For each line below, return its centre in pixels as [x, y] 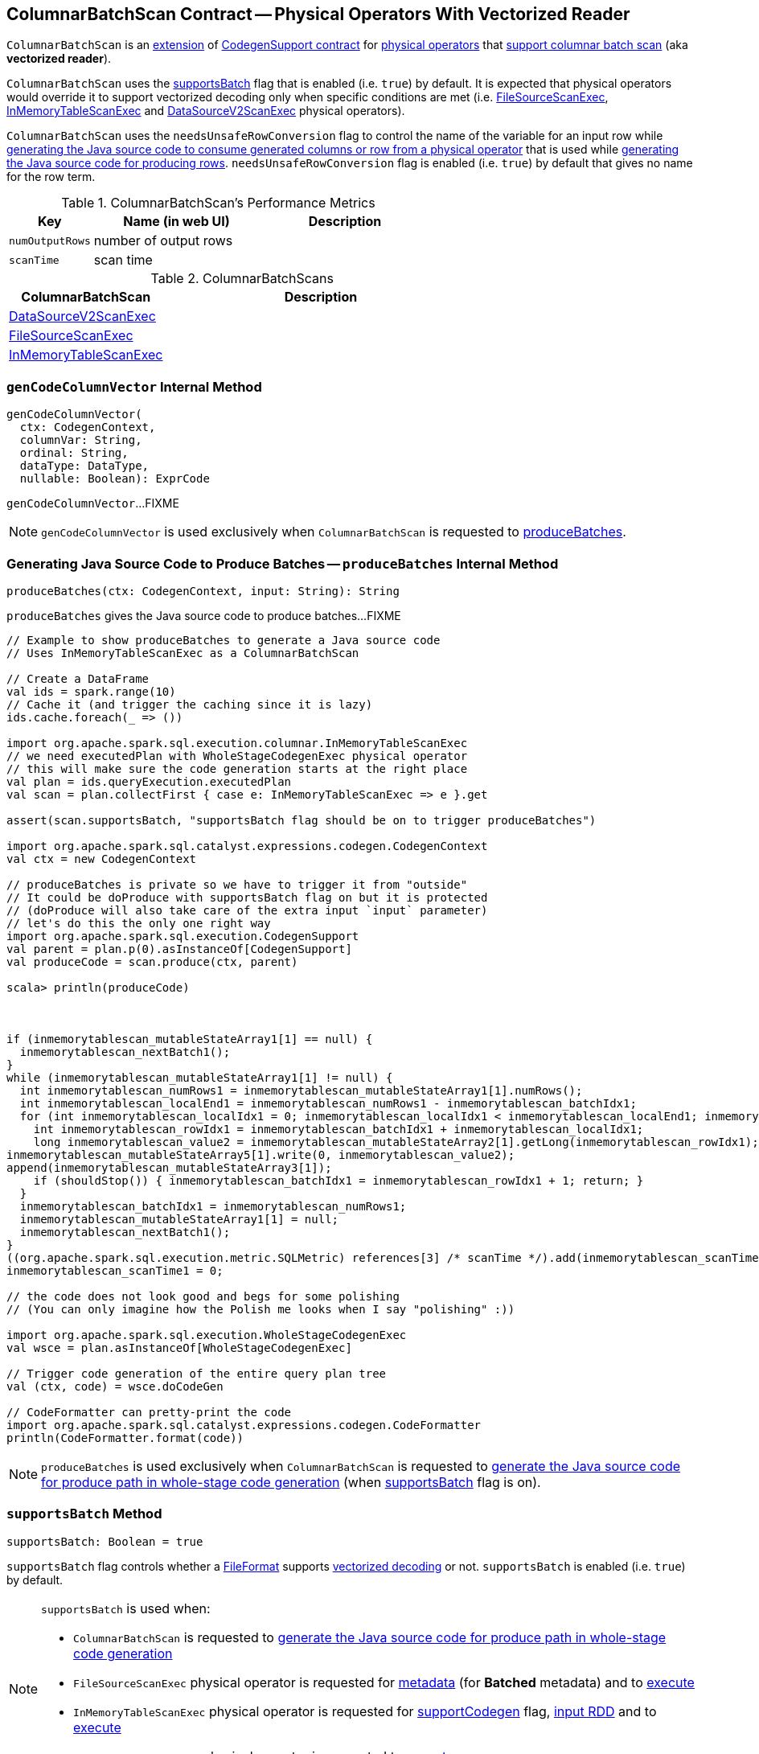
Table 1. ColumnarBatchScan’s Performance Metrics [218, 203]
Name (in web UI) [176, 222]
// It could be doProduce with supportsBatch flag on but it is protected [247, 897]
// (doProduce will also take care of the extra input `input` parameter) [247, 910]
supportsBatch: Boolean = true [105, 1541]
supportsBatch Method [84, 1514]
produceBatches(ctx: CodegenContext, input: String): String [203, 591]
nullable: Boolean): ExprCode [115, 479]
